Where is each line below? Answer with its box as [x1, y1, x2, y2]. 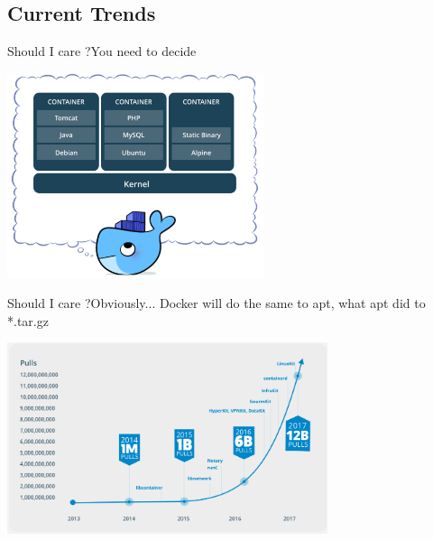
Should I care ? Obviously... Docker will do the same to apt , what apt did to [7, 294, 426, 312]
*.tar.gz [7, 311, 49, 330]
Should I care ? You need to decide [7, 42, 197, 61]
